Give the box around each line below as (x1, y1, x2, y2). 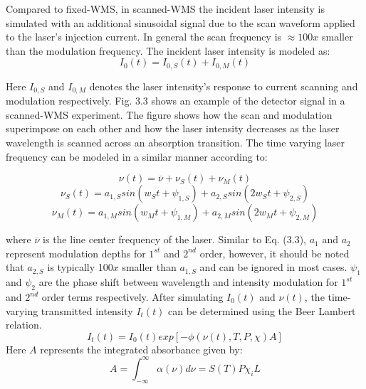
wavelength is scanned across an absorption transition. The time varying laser (6, 135, 345, 150)
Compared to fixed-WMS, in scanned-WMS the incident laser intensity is (6, 1, 325, 16)
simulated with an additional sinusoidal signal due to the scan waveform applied (6, 15, 355, 30)
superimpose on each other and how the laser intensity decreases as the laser (6, 121, 340, 136)
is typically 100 (47, 260, 113, 275)
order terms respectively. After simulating (41, 289, 224, 304)
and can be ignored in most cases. (199, 260, 347, 275)
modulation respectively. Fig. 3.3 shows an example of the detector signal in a (6, 93, 345, 108)
